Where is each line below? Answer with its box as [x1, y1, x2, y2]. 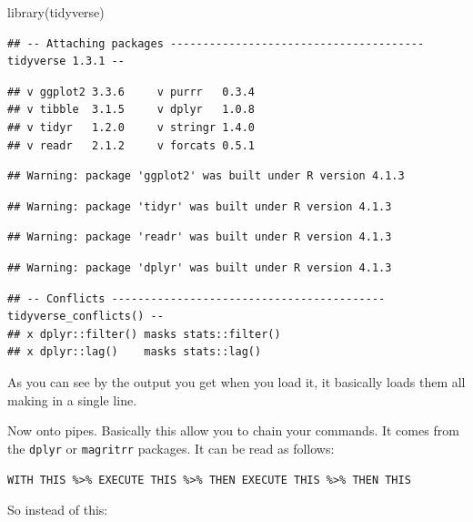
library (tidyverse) [7, 3, 105, 21]
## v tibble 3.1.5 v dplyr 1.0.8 [7, 103, 256, 117]
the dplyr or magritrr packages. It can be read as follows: [7, 438, 335, 457]
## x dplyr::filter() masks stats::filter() [7, 327, 281, 341]
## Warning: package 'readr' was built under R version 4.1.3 [7, 230, 392, 244]
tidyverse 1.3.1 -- [7, 55, 125, 68]
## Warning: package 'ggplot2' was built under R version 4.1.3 [7, 169, 405, 183]
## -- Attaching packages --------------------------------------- [7, 36, 425, 50]
